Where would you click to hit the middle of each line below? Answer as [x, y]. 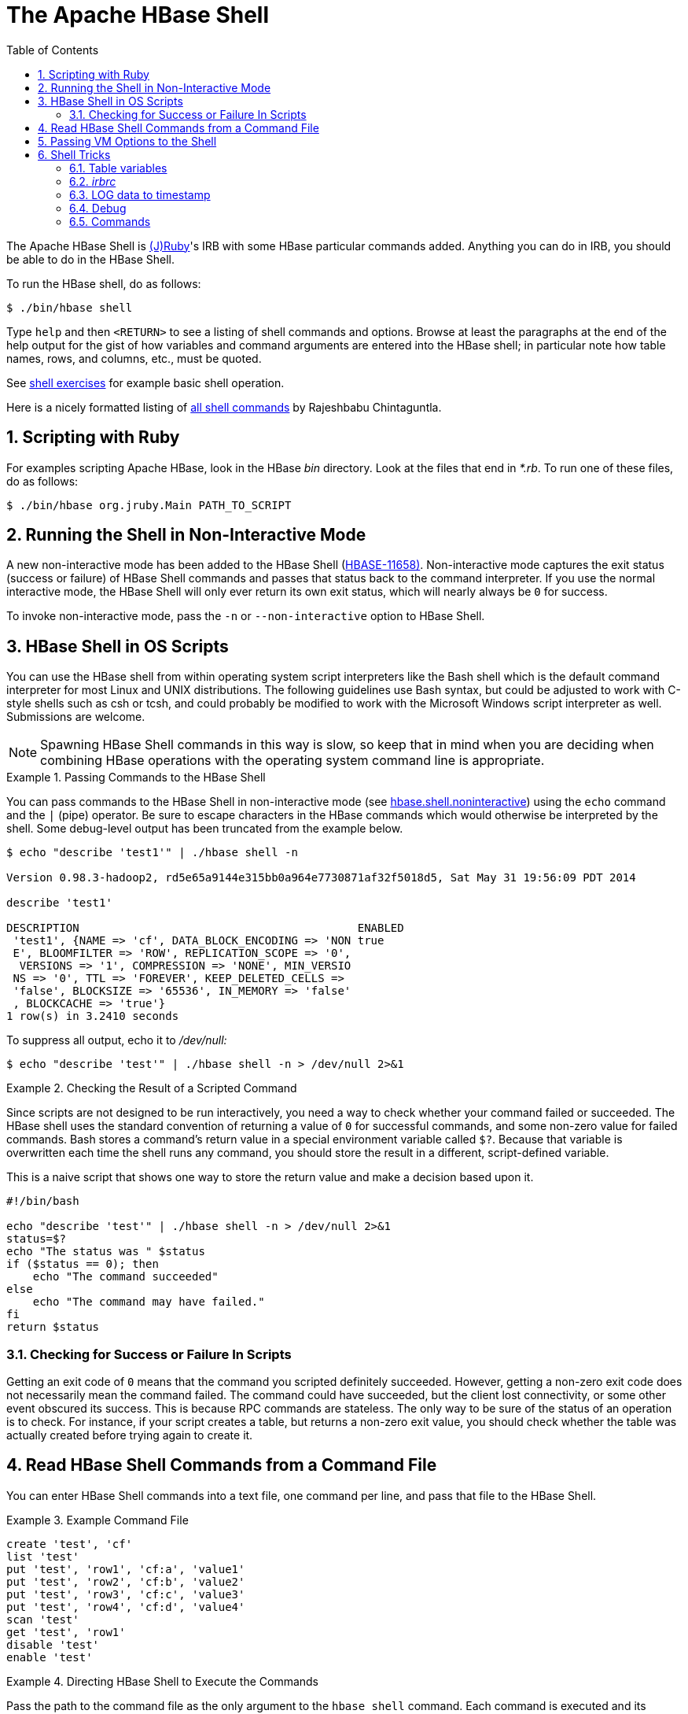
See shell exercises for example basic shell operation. [145, 382]
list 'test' [43, 1556]
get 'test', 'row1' [66, 1632]
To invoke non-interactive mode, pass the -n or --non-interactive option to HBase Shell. [246, 616]
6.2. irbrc [93, 181]
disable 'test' [53, 1644]
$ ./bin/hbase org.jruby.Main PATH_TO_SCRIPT [149, 505]
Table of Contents [53, 50]
